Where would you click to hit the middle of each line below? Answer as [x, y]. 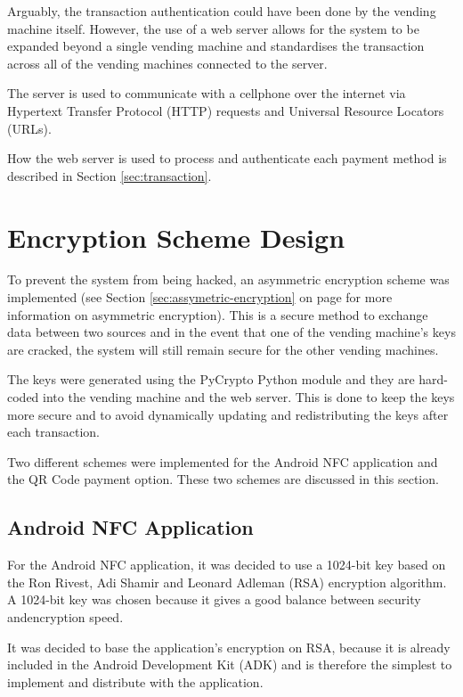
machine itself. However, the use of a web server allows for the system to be [213, 28]
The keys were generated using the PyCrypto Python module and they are [211, 379]
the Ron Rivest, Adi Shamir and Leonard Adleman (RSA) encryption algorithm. [227, 582]
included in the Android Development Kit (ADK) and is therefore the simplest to [230, 664]
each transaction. [53, 432]
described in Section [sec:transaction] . [110, 175]
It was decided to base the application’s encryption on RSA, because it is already [229, 647]
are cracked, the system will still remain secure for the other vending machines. [223, 349]
